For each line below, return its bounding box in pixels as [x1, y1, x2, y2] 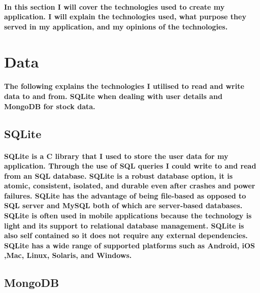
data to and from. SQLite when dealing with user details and [4, 90, 222, 101]
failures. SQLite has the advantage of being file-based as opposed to [4, 190, 246, 201]
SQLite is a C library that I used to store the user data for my [4, 150, 229, 161]
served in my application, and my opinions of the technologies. [4, 21, 228, 31]
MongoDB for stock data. [4, 101, 95, 111]
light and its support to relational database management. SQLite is [4, 220, 244, 231]
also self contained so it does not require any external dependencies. [4, 230, 248, 241]
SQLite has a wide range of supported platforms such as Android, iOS [4, 240, 255, 250]
